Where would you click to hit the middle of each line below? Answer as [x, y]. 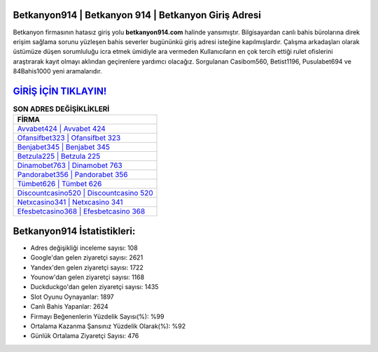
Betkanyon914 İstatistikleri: [74, 231]
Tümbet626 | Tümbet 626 [59, 184]
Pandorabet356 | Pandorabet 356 [72, 175]
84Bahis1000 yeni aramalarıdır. [57, 71]
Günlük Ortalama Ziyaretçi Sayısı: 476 [85, 336]
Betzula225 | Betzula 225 [59, 156]
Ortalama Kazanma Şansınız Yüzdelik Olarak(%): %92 [108, 326]
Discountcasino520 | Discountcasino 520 [85, 193]
